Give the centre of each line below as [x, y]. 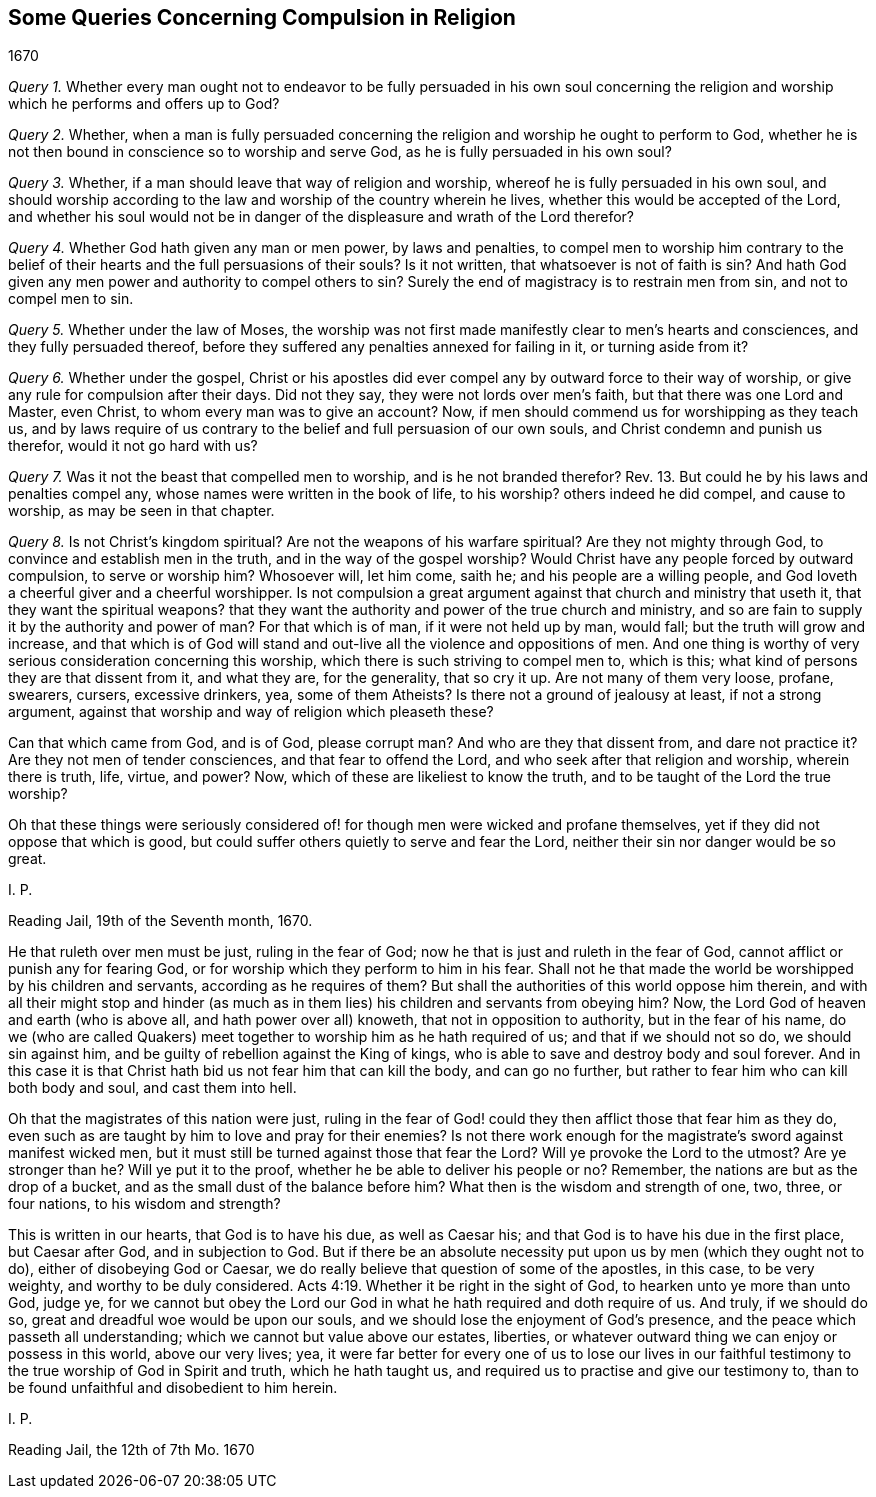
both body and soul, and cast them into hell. [152, 1088]
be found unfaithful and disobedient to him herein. [173, 1388]
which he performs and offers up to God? [144, 104]
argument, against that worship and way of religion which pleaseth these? [251, 712]
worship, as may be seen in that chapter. [141, 511]
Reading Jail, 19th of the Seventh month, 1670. [160, 921]
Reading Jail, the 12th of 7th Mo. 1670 [131, 1450]
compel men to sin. [71, 299]
